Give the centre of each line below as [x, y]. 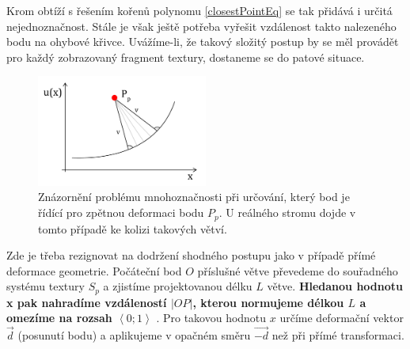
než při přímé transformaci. [338, 335]
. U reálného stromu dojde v [287, 212]
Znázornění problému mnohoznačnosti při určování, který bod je [194, 197]
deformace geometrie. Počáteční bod [94, 270]
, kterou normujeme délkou [268, 302]
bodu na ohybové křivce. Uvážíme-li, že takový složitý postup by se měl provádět [203, 42]
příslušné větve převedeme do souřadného [298, 270]
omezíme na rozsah [59, 318]
